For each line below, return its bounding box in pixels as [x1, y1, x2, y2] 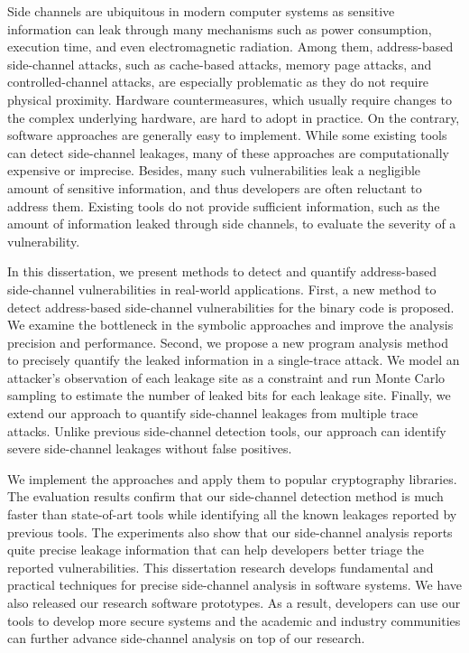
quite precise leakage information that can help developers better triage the [7, 540, 424, 559]
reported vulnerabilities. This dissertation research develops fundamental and [7, 557, 434, 576]
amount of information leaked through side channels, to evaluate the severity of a [7, 214, 456, 233]
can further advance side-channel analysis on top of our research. [7, 629, 365, 648]
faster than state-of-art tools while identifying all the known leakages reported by [7, 505, 457, 524]
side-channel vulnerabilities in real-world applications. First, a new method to [7, 279, 437, 298]
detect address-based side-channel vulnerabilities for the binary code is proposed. [7, 297, 455, 316]
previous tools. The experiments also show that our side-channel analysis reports [7, 522, 453, 541]
